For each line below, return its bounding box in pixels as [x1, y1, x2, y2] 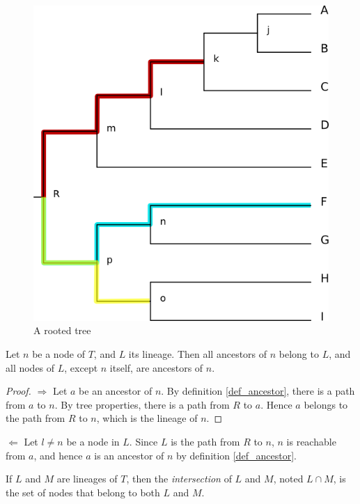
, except [64, 360, 98, 375]
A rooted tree [33, 323, 91, 338]
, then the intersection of [126, 471, 232, 486]
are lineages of [56, 471, 118, 486]
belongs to [304, 397, 348, 411]
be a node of [32, 347, 85, 361]
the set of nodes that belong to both [6, 485, 160, 499]
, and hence [33, 448, 83, 462]
